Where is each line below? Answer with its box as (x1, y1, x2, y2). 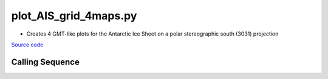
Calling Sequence (11, 57, 80, 67)
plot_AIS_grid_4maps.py (11, 9, 137, 22)
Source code (11, 41, 44, 48)
